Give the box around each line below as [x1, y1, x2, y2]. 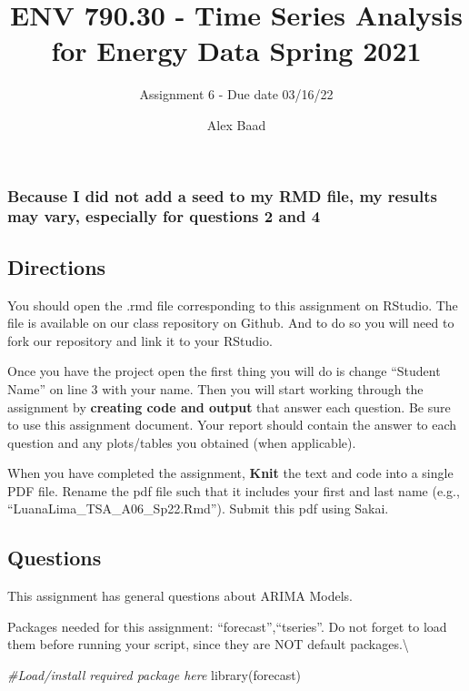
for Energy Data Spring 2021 [51, 32, 422, 69]
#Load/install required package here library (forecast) [7, 666, 302, 685]
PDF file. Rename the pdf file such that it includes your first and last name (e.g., [7, 481, 460, 500]
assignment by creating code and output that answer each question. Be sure [7, 397, 451, 416]
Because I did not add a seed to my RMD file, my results [7, 184, 437, 207]
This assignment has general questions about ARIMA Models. [7, 586, 353, 605]
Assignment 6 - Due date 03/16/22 [139, 85, 334, 104]
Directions [7, 252, 106, 280]
